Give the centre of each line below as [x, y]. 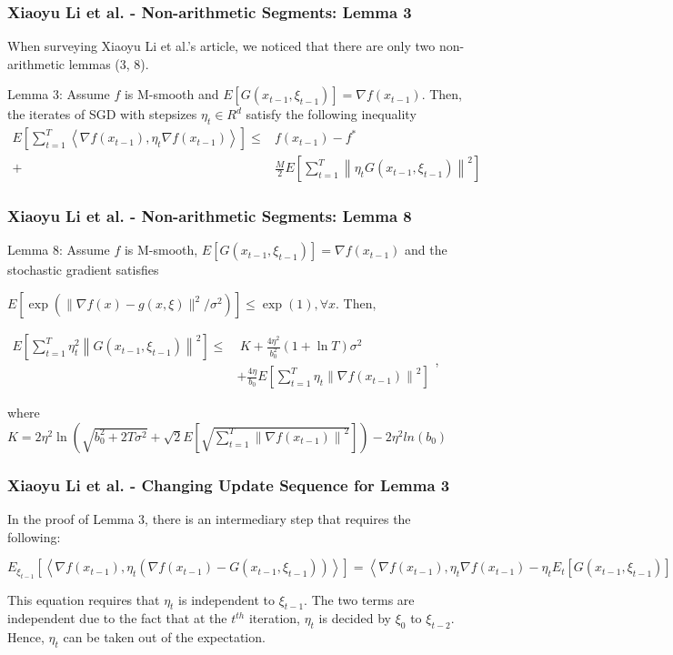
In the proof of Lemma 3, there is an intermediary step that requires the [209, 518]
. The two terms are [359, 599]
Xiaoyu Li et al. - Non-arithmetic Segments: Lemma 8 [210, 216]
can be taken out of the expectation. [164, 637]
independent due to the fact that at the [117, 618]
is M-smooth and [171, 94]
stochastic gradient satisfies [83, 270]
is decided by [355, 618]
